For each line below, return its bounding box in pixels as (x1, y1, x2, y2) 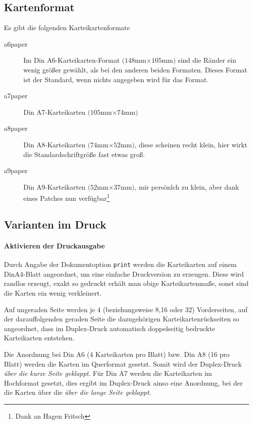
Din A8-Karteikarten (23, 139, 86, 149)
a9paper (4, 165, 28, 176)
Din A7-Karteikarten (23, 106, 86, 117)
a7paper (4, 90, 28, 101)
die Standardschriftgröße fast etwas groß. (23, 149, 145, 159)
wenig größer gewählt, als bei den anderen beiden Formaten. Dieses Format (23, 64, 248, 74)
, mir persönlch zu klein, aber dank (134, 181, 239, 192)
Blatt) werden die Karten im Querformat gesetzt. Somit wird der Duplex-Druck (4, 358, 242, 369)
